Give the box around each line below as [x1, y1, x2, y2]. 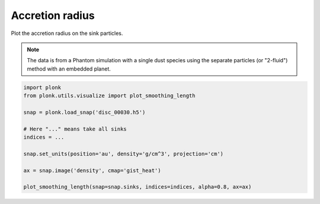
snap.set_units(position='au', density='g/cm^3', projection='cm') [23, 150, 224, 157]
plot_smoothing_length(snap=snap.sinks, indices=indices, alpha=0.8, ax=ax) [23, 184, 252, 190]
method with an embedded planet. [27, 65, 111, 72]
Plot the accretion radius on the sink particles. [11, 30, 123, 37]
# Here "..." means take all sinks [23, 125, 127, 132]
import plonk [23, 84, 62, 91]
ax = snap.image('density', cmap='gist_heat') [23, 167, 161, 174]
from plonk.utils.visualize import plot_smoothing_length [23, 93, 196, 99]
